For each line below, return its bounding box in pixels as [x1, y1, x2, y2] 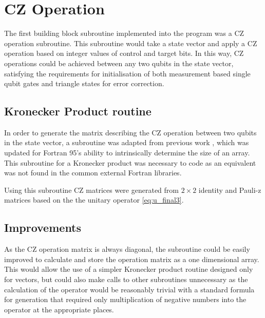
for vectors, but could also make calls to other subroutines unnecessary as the [4, 274, 248, 285]
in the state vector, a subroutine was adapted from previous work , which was [4, 137, 249, 148]
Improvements [4, 220, 82, 235]
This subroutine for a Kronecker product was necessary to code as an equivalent [4, 157, 256, 168]
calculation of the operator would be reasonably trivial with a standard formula [4, 284, 255, 294]
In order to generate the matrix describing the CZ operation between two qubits [4, 127, 257, 137]
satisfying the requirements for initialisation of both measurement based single [4, 68, 251, 78]
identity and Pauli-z [198, 184, 261, 195]
